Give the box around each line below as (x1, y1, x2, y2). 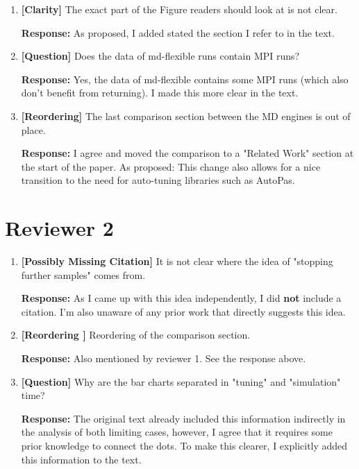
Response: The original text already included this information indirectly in (21, 411, 346, 425)
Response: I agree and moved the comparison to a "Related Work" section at (21, 146, 354, 160)
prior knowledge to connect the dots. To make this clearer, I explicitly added (21, 438, 348, 452)
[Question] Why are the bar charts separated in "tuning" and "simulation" (21, 374, 341, 389)
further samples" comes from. (21, 267, 146, 282)
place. (21, 122, 46, 137)
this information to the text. (21, 452, 142, 466)
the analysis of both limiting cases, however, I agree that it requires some (21, 425, 333, 439)
